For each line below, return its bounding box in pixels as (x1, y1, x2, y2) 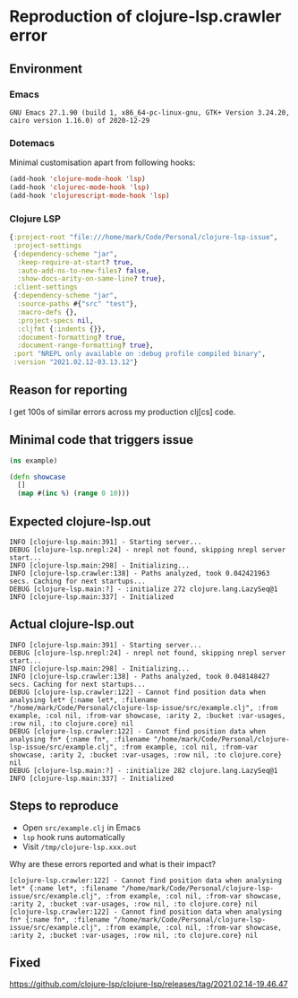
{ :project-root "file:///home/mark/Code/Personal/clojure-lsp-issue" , (9, 233, 278, 242)
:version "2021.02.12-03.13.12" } (13, 358, 139, 367)
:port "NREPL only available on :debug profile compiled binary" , (13, 350, 267, 359)
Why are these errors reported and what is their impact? (9, 858, 217, 869)
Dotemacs (9, 136, 55, 149)
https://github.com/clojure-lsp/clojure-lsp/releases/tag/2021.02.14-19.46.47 (9, 979, 288, 990)
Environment (9, 61, 83, 76)
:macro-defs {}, (17, 308, 78, 317)
